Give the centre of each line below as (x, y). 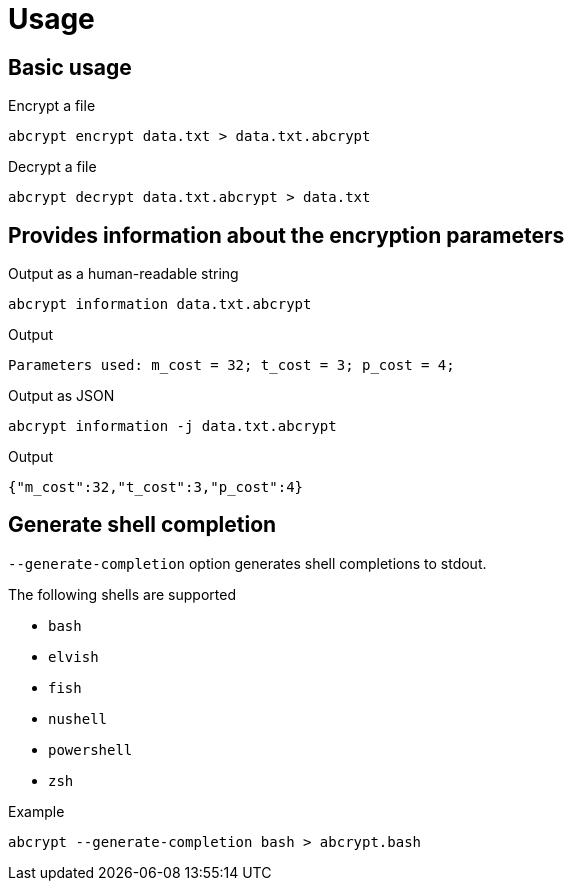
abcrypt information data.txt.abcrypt (160, 304)
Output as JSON (61, 396)
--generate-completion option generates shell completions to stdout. (247, 563)
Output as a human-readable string (123, 274)
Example (36, 811)
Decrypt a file (52, 167)
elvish (73, 656)
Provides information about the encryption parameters (286, 235)
